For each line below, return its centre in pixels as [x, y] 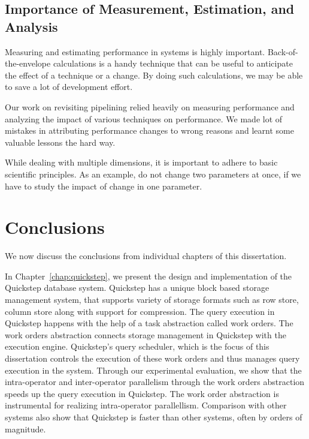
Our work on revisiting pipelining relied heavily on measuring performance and [150, 106]
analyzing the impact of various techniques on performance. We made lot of [144, 118]
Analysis [31, 26]
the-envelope [28, 63]
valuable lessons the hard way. [60, 142]
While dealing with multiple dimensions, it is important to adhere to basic [141, 162]
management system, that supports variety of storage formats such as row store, [152, 300]
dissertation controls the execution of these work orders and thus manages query [152, 358]
